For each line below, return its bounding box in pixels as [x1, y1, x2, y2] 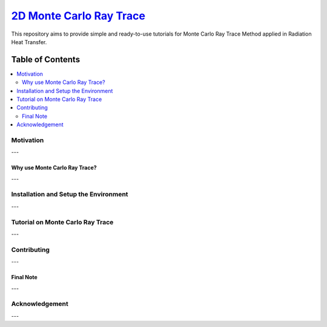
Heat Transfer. [11, 38, 47, 45]
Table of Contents [11, 54, 81, 65]
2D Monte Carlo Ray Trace [11, 9, 145, 22]
